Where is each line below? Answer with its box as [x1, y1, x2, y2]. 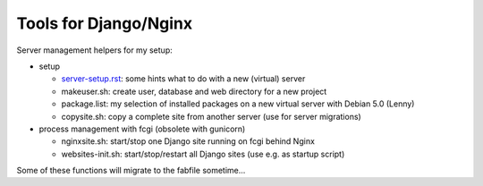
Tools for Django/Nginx [16, 13, 193, 33]
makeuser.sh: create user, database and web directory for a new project [61, 86, 327, 97]
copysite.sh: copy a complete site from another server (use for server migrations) [61, 111, 361, 122]
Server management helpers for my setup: [16, 45, 174, 55]
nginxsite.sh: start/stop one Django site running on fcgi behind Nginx [61, 136, 315, 147]
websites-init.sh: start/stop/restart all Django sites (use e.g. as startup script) [61, 148, 345, 159]
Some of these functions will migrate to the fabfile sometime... [16, 165, 246, 176]
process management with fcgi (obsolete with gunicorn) [38, 123, 246, 134]
